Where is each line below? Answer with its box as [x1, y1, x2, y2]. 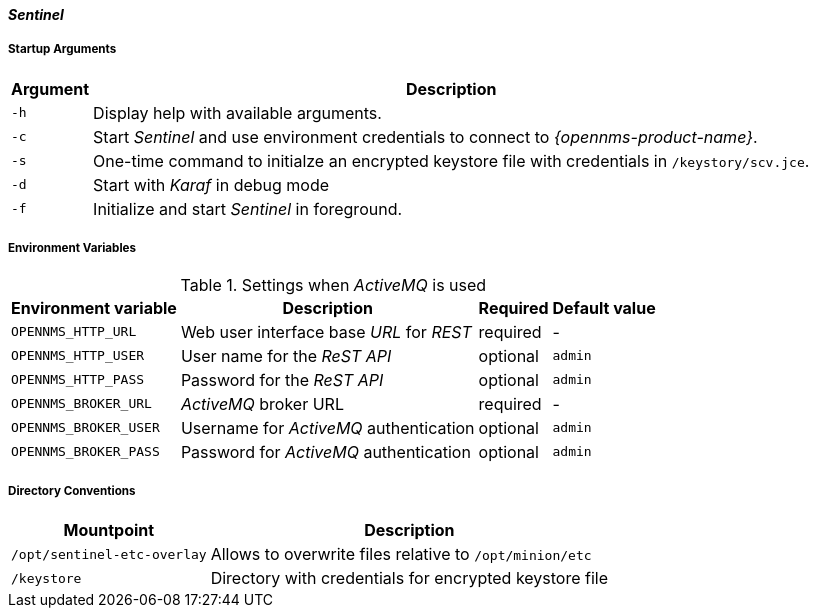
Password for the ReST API [180, 369, 384, 390]
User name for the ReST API [180, 345, 392, 366]
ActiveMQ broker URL [180, 393, 344, 414]
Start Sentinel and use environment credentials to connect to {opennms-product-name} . [93, 126, 758, 147]
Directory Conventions [8, 483, 136, 498]
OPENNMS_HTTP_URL [11, 324, 137, 340]
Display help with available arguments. [93, 102, 382, 123]
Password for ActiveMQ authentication [180, 441, 471, 462]
